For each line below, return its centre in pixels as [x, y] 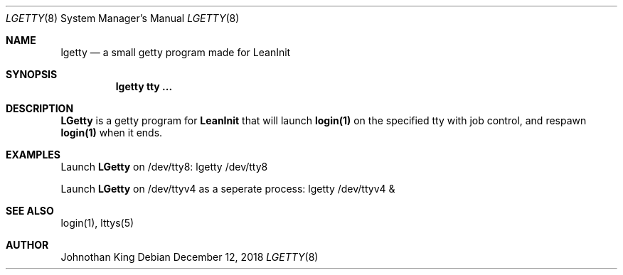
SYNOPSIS [32, 74]
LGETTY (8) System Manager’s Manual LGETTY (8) [123, 18]
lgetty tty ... [144, 86]
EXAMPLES [33, 155]
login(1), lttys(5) [97, 223]
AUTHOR [27, 245]
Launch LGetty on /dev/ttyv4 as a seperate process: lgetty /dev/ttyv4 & [228, 189]
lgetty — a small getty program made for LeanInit [176, 52]
